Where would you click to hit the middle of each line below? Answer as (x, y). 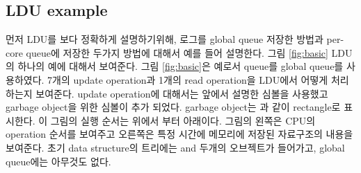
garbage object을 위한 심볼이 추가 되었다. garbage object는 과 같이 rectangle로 (173, 107)
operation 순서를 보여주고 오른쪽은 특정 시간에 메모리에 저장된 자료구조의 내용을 (179, 134)
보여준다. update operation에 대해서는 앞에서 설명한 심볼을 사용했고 (182, 93)
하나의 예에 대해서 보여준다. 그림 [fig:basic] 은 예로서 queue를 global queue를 (180, 66)
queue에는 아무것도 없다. (58, 161)
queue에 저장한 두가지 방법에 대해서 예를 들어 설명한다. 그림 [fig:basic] (177, 52)
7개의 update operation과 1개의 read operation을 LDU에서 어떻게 (188, 79)
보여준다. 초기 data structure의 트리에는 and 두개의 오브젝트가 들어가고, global (175, 147)
